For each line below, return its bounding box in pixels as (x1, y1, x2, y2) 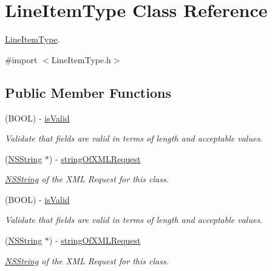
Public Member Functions (5, 83, 171, 101)
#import (5, 53, 38, 66)
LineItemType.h (51, 53, 111, 66)
